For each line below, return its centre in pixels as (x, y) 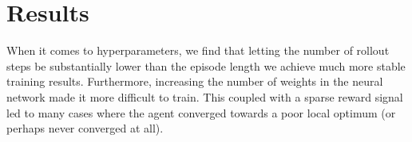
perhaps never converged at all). (85, 128)
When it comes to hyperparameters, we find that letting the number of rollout (198, 50)
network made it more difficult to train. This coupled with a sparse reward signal (205, 96)
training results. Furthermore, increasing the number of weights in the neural (195, 81)
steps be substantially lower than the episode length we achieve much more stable (206, 65)
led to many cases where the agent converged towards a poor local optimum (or (201, 112)
